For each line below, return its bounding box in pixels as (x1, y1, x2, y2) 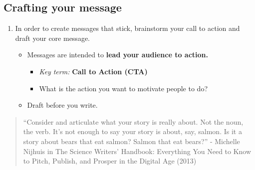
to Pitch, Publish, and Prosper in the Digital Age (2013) (23, 156, 197, 166)
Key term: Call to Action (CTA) (39, 66, 148, 76)
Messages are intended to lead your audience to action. (27, 49, 208, 60)
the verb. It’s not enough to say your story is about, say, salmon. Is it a (23, 126, 242, 137)
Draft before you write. (27, 100, 98, 110)
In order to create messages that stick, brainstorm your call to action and (15, 23, 240, 33)
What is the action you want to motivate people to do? (39, 83, 208, 93)
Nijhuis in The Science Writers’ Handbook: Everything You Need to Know (23, 146, 252, 156)
